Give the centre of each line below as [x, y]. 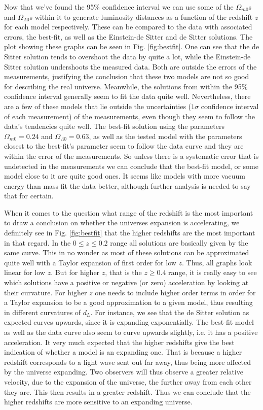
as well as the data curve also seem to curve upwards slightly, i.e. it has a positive [131, 332]
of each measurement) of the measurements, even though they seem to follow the [129, 116]
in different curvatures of [43, 312]
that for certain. [29, 196]
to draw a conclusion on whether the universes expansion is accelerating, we [122, 223]
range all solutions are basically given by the [179, 242]
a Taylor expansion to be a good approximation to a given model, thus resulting [128, 302]
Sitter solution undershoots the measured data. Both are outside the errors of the [130, 66]
